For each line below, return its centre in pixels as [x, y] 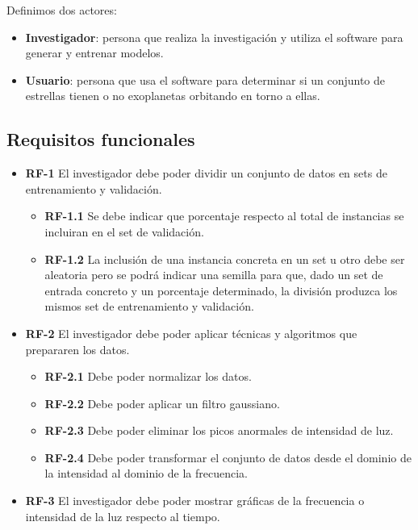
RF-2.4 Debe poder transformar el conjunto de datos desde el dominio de [228, 457]
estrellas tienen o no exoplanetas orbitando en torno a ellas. [173, 96]
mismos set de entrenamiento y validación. [149, 306]
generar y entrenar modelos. [94, 53]
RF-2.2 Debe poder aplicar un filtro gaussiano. [162, 403]
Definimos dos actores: [62, 10]
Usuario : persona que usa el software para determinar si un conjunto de [205, 79]
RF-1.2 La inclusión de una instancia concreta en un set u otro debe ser [225, 259]
